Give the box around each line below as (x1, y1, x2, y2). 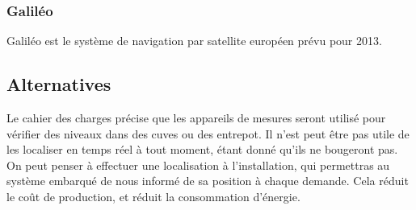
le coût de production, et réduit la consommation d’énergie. (6, 187, 300, 204)
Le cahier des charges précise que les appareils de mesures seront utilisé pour (6, 109, 386, 126)
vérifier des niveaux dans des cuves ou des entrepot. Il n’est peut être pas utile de (6, 125, 410, 142)
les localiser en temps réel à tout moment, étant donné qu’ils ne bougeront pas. (6, 141, 398, 158)
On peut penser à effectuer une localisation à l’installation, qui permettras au (6, 156, 390, 173)
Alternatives (6, 72, 111, 97)
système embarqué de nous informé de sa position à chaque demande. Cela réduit (6, 172, 409, 189)
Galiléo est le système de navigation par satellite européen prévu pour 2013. (6, 32, 382, 49)
